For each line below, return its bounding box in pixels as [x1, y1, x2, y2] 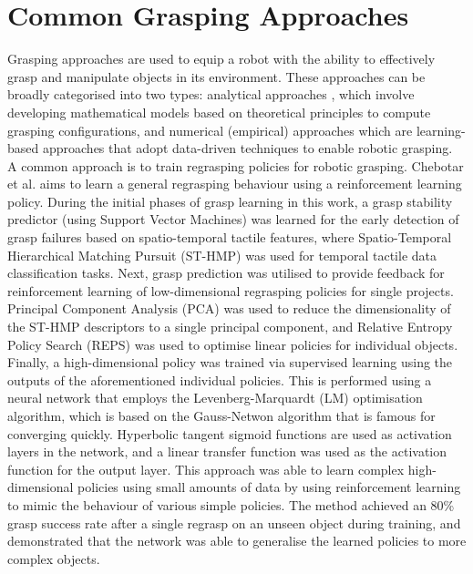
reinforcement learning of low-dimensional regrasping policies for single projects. [7, 281, 454, 300]
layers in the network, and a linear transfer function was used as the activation [7, 442, 447, 461]
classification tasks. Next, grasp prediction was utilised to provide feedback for [7, 263, 445, 282]
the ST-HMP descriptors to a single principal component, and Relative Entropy [7, 317, 453, 336]
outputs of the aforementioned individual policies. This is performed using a [7, 370, 432, 389]
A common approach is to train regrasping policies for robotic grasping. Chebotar [7, 156, 464, 175]
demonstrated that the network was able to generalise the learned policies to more [7, 531, 467, 550]
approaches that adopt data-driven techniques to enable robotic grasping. [42, 138, 453, 158]
